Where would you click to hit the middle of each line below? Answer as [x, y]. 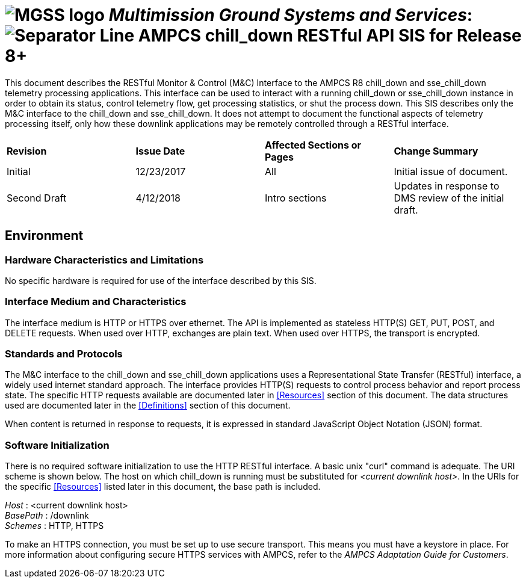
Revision [27, 151]
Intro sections [296, 198]
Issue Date [160, 151]
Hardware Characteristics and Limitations [104, 260]
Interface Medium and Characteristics [96, 302]
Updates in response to [447, 186]
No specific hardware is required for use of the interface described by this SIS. [161, 280]
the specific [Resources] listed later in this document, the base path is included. [163, 487]
